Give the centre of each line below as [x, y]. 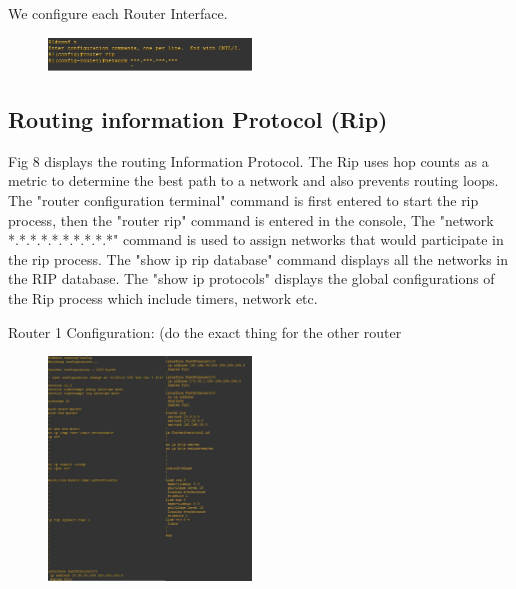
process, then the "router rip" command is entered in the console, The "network [251, 219]
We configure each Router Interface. [118, 13]
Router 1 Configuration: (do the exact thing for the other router [205, 331]
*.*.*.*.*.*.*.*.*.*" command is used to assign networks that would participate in [256, 239]
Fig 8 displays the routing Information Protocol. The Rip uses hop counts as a [248, 160]
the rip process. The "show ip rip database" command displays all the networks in [258, 258]
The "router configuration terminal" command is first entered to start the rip [243, 199]
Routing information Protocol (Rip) [198, 118]
